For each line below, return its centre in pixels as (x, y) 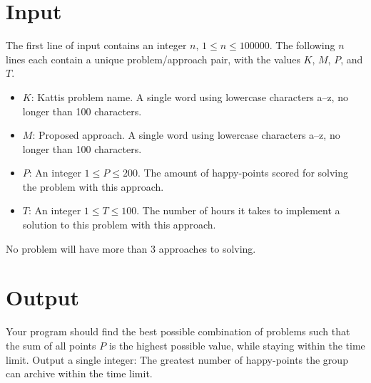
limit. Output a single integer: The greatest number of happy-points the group (177, 359)
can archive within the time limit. (79, 373)
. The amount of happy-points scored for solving (243, 173)
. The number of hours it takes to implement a (238, 210)
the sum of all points (51, 345)
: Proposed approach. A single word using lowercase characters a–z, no (186, 135)
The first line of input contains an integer (96, 45)
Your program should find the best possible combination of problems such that (178, 331)
